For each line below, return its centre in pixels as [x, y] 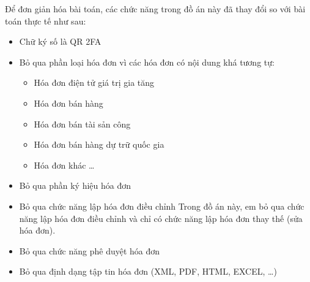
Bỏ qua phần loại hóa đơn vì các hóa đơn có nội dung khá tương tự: [147, 62]
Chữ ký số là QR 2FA [60, 41]
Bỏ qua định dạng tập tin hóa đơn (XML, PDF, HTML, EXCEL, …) [148, 271]
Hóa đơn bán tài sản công [82, 124]
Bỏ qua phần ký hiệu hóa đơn [75, 185]
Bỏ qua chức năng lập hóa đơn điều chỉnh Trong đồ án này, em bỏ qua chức [162, 206]
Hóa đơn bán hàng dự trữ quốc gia [99, 144]
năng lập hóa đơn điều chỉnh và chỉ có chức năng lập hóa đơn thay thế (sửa [161, 218]
